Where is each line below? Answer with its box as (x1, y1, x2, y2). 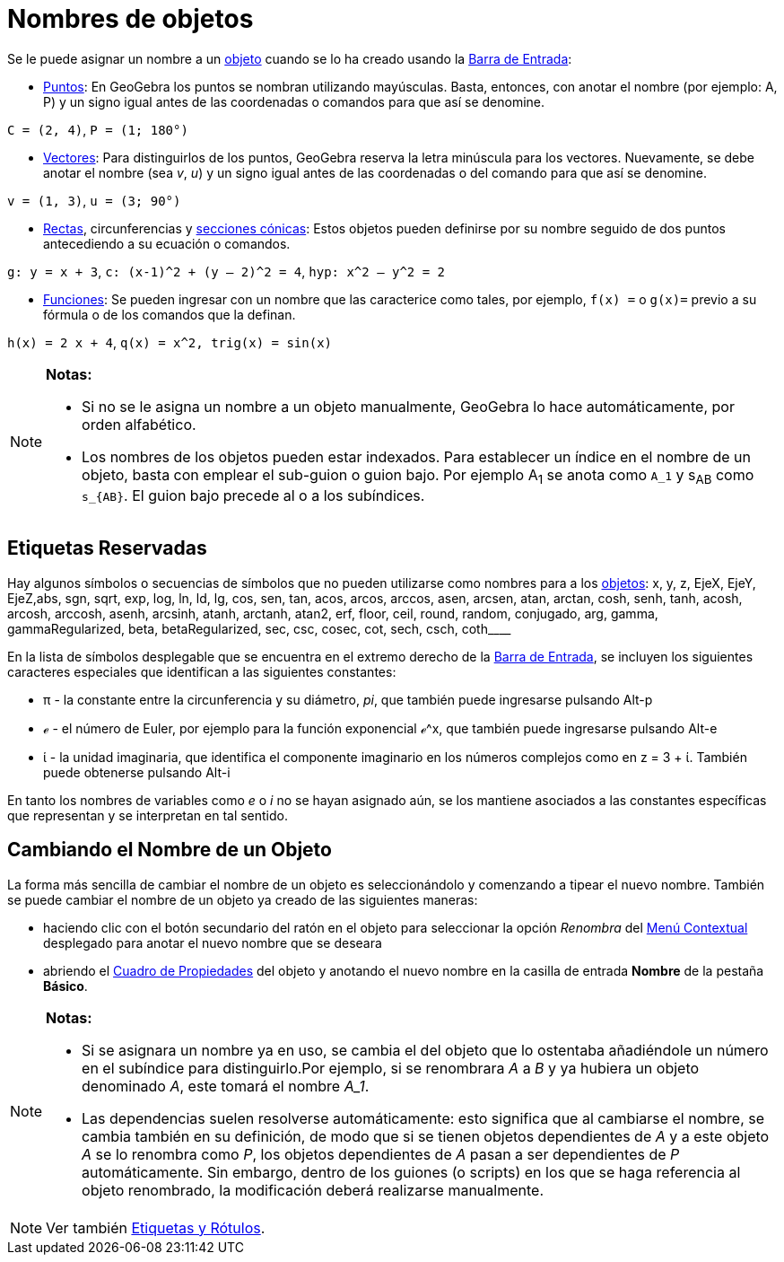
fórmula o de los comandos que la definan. (43, 306, 296, 322)
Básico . (43, 977, 88, 994)
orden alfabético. (82, 415, 196, 434)
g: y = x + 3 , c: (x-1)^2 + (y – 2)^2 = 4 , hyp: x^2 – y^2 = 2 (7, 263, 445, 279)
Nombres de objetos (7, 4, 254, 34)
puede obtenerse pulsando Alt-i (43, 764, 231, 780)
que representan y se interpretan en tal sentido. (7, 807, 289, 823)
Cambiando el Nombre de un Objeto (7, 838, 332, 862)
